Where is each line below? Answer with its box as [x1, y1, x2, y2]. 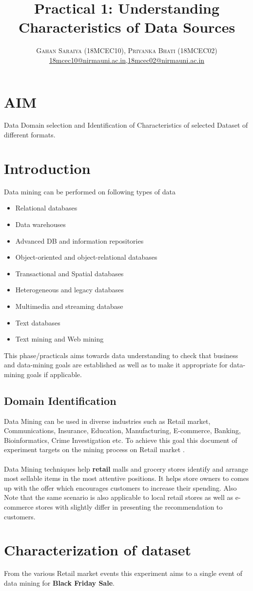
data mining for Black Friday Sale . [4, 577, 115, 588]
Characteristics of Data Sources [18, 17, 235, 37]
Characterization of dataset [4, 540, 191, 560]
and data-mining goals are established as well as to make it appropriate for [4, 360, 228, 370]
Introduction [4, 158, 91, 178]
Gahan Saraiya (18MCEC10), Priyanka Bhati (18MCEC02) [36, 45, 217, 56]
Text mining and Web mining [15, 334, 104, 344]
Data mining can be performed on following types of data [4, 186, 175, 196]
